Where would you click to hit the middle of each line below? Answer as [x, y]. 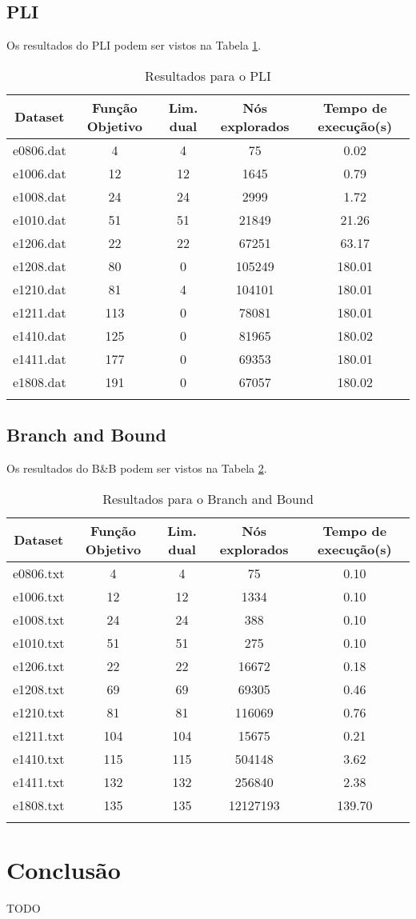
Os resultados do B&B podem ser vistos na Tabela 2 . [137, 468]
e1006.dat [40, 173]
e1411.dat [40, 358]
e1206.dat [40, 242]
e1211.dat [40, 312]
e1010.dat [40, 219]
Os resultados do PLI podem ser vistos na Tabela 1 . [134, 45]
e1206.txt [39, 665]
